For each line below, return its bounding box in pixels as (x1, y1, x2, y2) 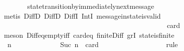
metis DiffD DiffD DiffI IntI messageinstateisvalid (3, 10, 161, 21)
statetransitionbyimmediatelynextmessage (27, 1, 154, 11)
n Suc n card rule (7, 39, 178, 50)
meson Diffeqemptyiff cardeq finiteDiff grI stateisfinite (3, 29, 175, 40)
